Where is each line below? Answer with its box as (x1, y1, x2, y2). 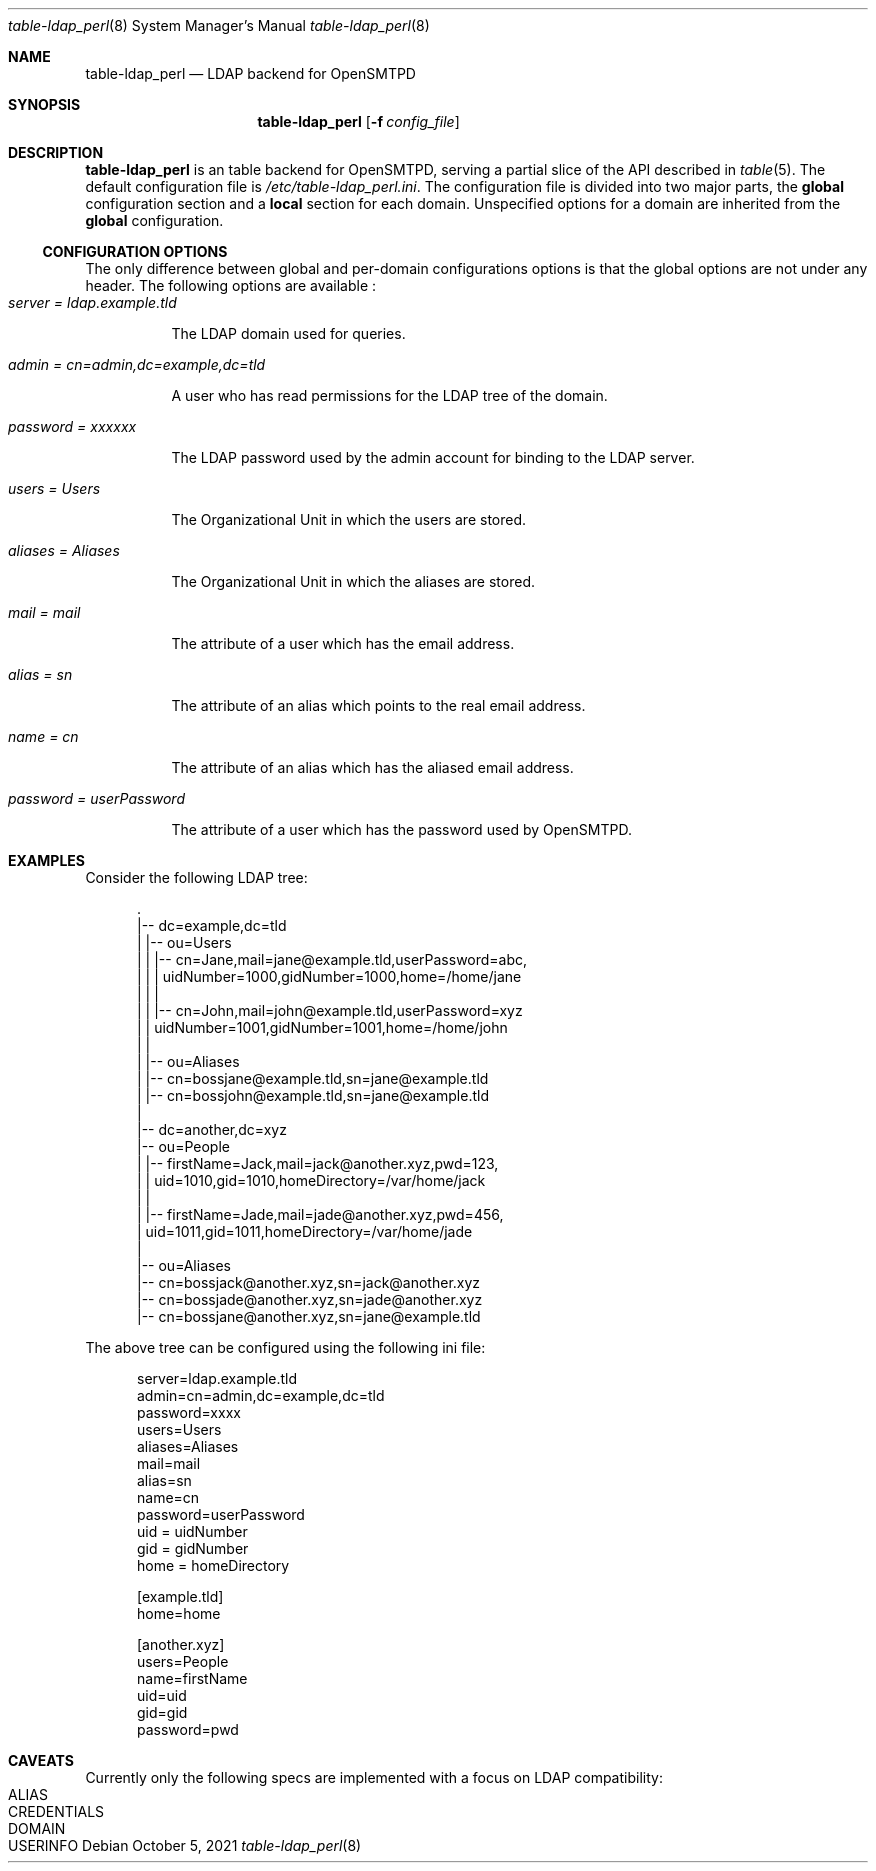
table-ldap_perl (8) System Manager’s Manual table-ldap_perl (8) (8, 17, 430, 34)
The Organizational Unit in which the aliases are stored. (171, 573, 535, 590)
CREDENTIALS (8, 1803, 105, 1820)
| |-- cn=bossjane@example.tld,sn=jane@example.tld (137, 1070, 489, 1087)
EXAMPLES (8, 852, 85, 869)
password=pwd (137, 1721, 239, 1738)
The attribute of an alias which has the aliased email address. (171, 759, 574, 776)
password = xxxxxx (8, 418, 137, 435)
